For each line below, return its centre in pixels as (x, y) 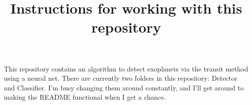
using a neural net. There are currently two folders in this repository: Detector (121, 78)
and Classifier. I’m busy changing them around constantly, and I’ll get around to (124, 87)
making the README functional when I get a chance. (85, 97)
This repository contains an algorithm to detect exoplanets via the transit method (126, 68)
